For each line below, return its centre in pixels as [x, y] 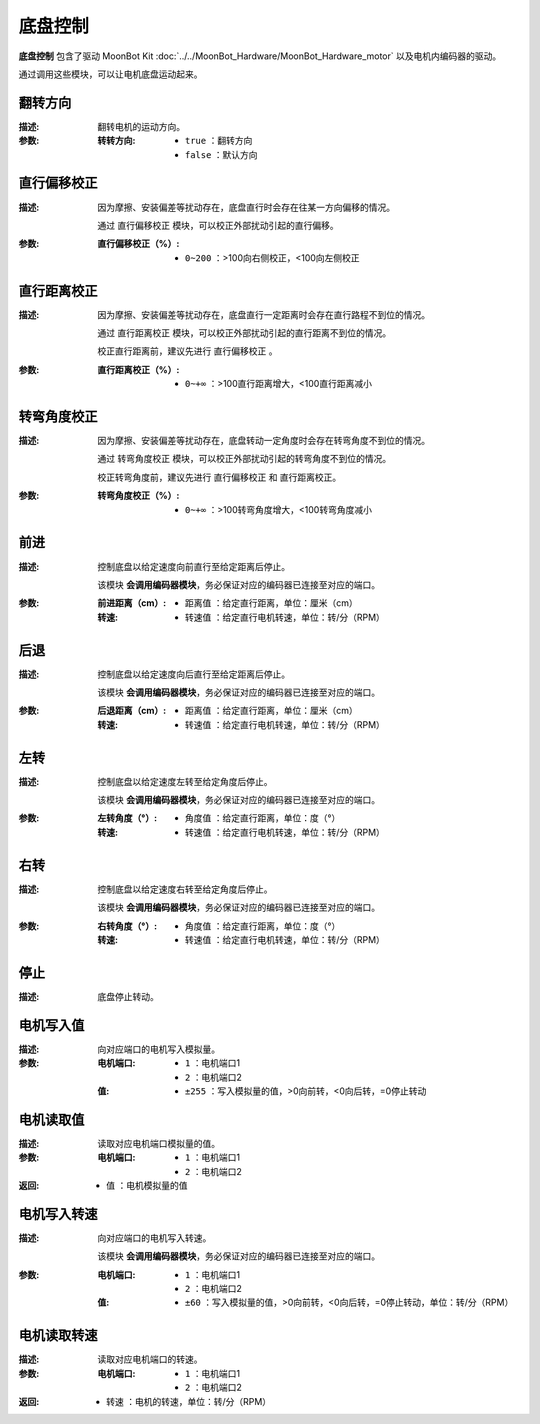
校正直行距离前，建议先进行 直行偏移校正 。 [187, 351]
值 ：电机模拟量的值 [147, 1186]
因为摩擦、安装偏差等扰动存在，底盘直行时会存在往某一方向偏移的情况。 [246, 207]
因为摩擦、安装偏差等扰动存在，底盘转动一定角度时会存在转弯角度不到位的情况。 [263, 441]
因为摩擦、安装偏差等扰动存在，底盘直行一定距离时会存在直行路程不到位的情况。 [263, 314]
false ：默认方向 [222, 154]
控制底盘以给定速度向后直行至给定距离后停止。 [193, 674]
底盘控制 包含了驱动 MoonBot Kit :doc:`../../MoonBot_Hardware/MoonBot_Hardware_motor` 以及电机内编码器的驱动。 [260, 56]
